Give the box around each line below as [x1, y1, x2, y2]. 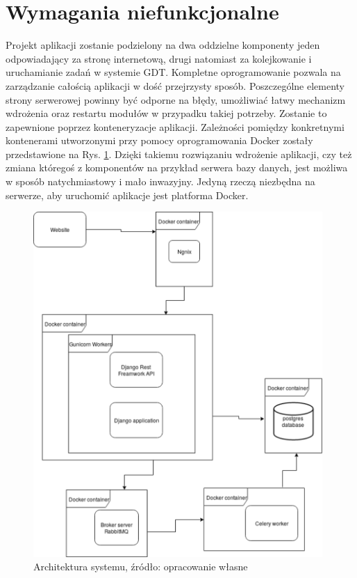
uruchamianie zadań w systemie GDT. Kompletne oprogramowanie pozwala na [6, 65, 341, 79]
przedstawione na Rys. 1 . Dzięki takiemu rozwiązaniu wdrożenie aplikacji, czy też [6, 146, 352, 161]
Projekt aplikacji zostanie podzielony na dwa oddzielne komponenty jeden [6, 38, 320, 52]
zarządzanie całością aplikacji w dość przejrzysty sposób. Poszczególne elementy [6, 78, 345, 93]
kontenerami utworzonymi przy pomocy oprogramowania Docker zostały [6, 133, 313, 148]
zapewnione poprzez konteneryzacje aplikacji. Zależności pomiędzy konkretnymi [6, 119, 344, 134]
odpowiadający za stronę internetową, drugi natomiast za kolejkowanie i [6, 51, 312, 65]
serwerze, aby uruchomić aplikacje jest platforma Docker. [6, 187, 249, 202]
